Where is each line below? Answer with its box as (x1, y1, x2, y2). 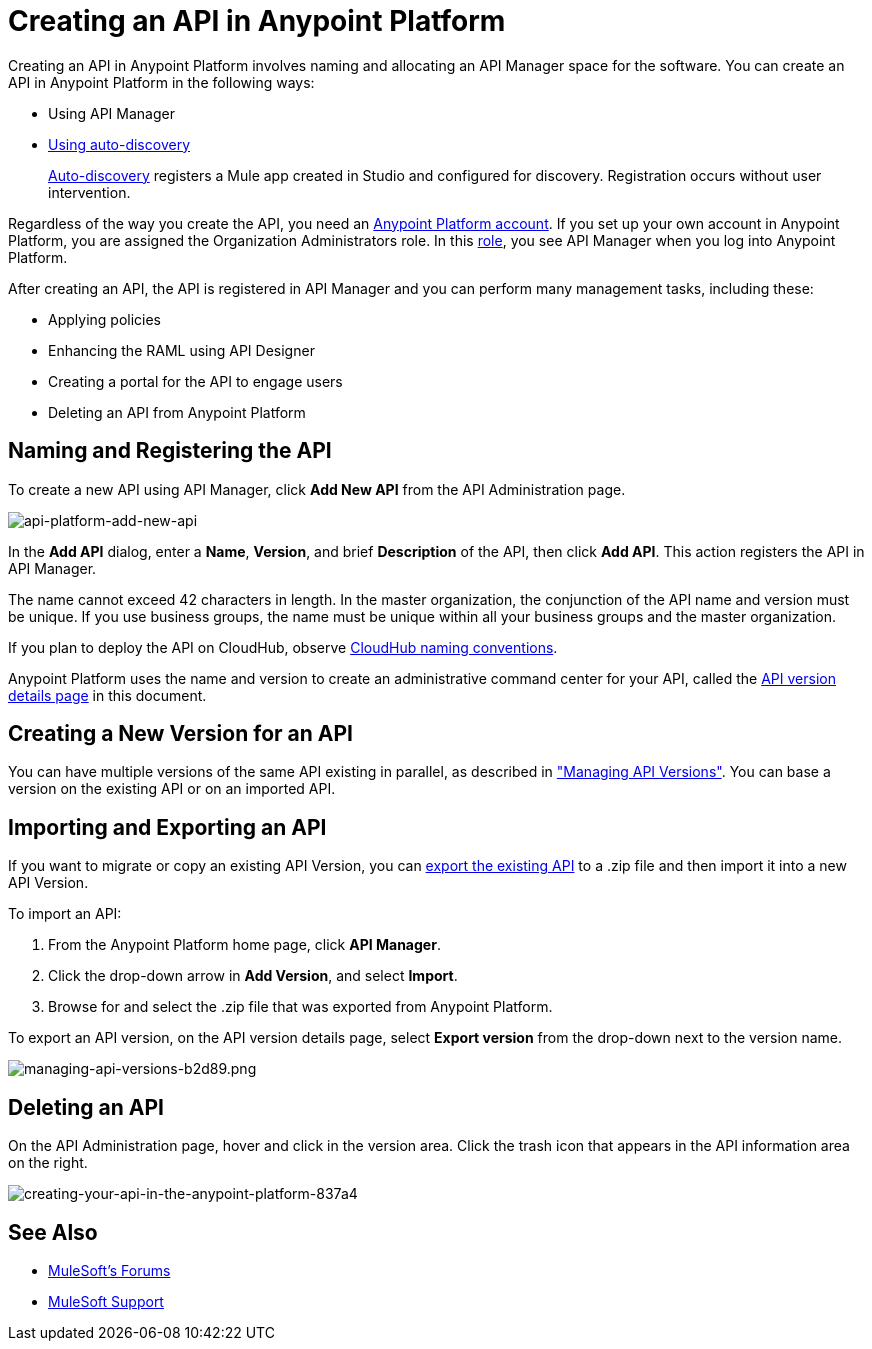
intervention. (48, 183, 131, 201)
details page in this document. (8, 686, 207, 704)
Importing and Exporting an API (8, 814, 327, 840)
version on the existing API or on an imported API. (8, 780, 336, 798)
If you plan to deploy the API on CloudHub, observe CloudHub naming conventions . (8, 638, 558, 656)
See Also (8, 1219, 98, 1245)
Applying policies (48, 310, 162, 328)
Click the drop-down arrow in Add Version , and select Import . (48, 967, 458, 985)
